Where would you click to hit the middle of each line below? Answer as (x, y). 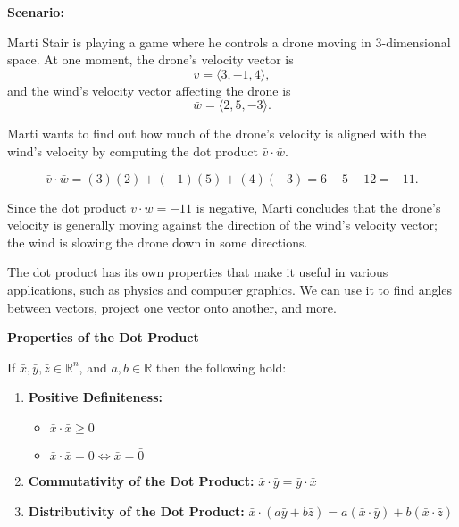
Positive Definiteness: (95, 397)
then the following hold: (221, 367)
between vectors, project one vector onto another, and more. (172, 307)
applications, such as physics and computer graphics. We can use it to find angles (230, 289)
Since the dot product (67, 207)
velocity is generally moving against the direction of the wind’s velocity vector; (222, 225)
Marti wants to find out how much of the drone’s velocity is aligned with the (217, 134)
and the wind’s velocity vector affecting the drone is (149, 90)
